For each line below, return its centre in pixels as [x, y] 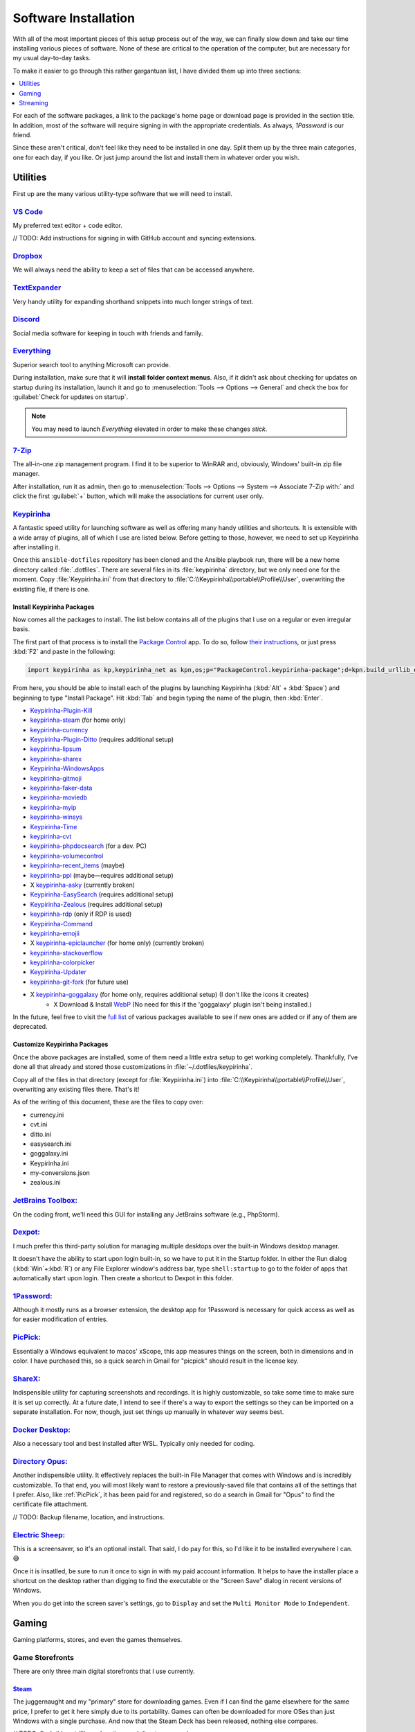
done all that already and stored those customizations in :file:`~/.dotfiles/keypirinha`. [132, 1067]
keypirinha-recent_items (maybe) [77, 865]
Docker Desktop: [41, 1429]
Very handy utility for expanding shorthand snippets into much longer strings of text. [133, 301]
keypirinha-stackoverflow [66, 953]
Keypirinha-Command [62, 924]
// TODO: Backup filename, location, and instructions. [89, 1517]
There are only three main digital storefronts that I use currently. [104, 1671]
